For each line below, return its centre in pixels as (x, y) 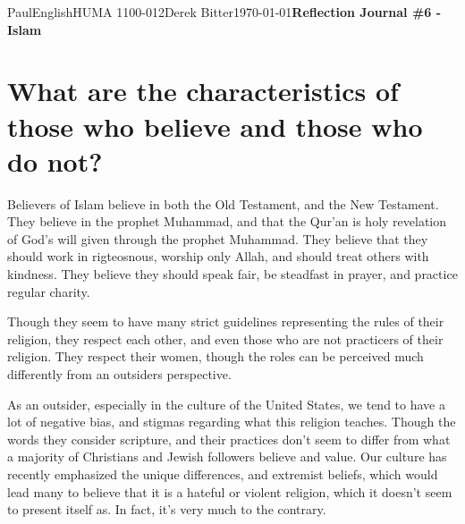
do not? (55, 161)
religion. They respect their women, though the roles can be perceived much (216, 356)
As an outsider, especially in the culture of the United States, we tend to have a (226, 404)
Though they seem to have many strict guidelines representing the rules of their (226, 321)
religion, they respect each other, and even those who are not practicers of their (225, 338)
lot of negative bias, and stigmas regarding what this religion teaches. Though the (232, 422)
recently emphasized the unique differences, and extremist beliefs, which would (223, 474)
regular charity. (49, 291)
